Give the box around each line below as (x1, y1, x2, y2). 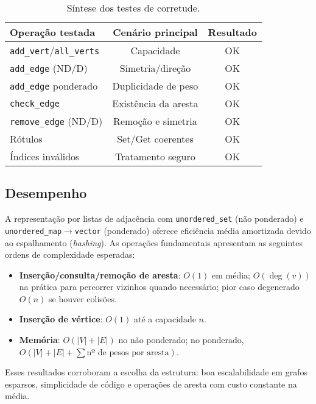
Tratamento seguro (115, 149, 195, 163)
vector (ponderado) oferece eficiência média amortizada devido (74, 224, 311, 236)
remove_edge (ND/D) (10, 114, 103, 128)
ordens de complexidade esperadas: (5, 248, 135, 261)
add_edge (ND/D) (10, 61, 88, 75)
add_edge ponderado (10, 79, 98, 93)
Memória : (19, 333, 60, 346)
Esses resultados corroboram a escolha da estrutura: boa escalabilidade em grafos (5, 366, 307, 378)
